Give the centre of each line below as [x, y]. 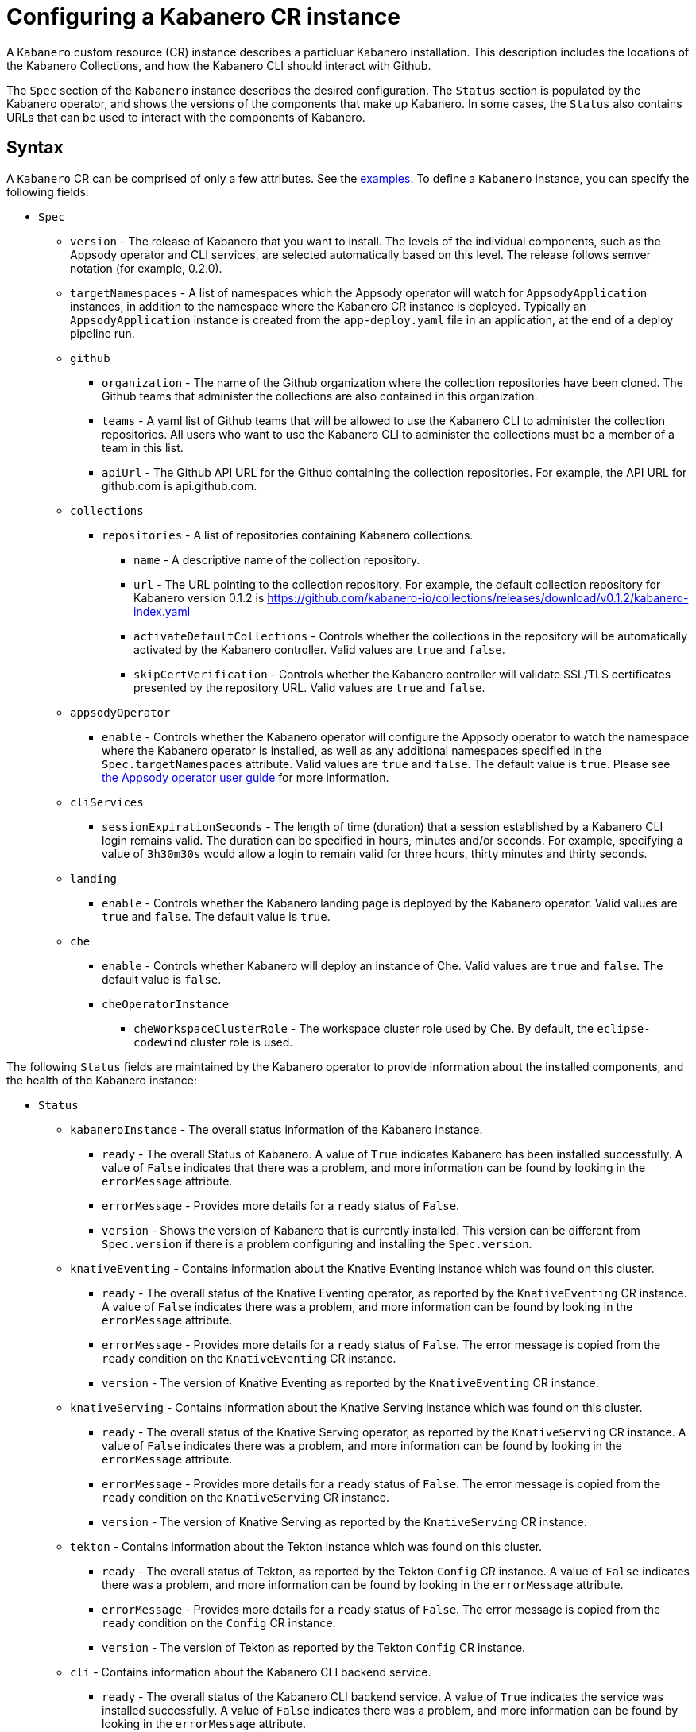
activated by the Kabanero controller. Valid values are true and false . [319, 649]
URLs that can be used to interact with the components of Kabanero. [186, 117]
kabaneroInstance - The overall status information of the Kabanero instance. [276, 1129]
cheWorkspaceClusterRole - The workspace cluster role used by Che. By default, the [364, 1028]
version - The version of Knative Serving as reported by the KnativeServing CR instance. [344, 1521]
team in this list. [143, 447]
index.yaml [162, 611]
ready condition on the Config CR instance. [219, 1622]
